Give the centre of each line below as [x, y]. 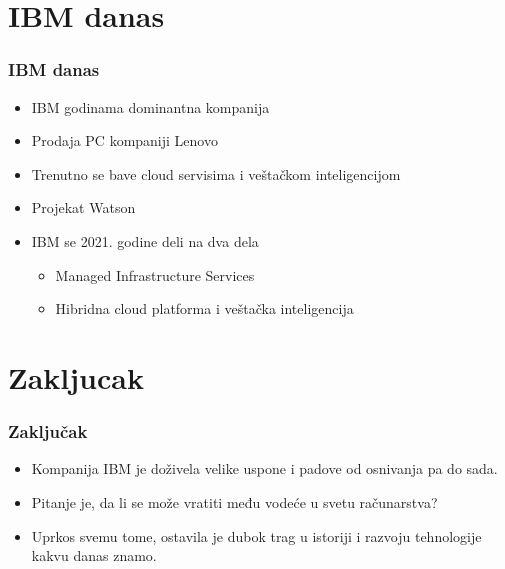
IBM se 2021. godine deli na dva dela [145, 240]
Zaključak [48, 431]
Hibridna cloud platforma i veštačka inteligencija [204, 308]
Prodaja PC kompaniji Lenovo [124, 140]
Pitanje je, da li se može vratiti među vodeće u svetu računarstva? [234, 501]
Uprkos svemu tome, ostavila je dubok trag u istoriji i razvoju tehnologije [256, 535]
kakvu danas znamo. [94, 555]
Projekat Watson [83, 207]
